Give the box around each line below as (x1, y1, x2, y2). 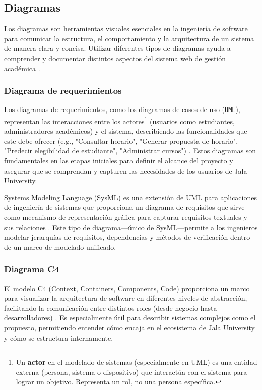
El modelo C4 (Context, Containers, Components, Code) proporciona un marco (4, 283, 250, 293)
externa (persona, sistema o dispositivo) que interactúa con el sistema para (16, 366, 247, 377)
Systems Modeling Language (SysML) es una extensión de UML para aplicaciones (4, 192, 257, 202)
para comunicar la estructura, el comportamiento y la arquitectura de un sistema (4, 33, 254, 43)
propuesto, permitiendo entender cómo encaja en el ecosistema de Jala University (4, 322, 255, 333)
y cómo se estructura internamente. (4, 332, 113, 343)
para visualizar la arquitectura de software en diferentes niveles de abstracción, (4, 293, 247, 303)
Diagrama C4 (4, 263, 59, 275)
